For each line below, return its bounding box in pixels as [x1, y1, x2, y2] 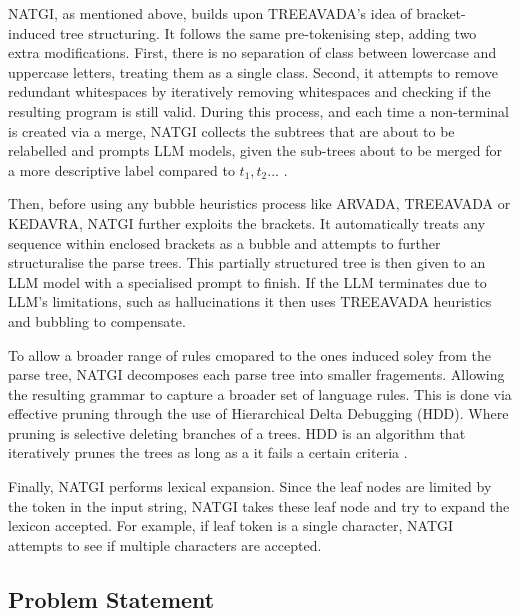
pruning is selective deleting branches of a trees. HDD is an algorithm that [8, 422, 466, 443]
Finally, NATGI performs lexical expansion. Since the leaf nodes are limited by [8, 476, 492, 497]
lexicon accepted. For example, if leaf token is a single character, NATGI [8, 515, 454, 536]
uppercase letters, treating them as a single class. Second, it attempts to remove [8, 61, 498, 82]
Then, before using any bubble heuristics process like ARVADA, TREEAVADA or [8, 193, 511, 214]
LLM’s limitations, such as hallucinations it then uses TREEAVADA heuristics [8, 291, 492, 312]
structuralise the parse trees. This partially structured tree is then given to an [8, 252, 486, 273]
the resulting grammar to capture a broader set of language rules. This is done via [8, 383, 512, 404]
